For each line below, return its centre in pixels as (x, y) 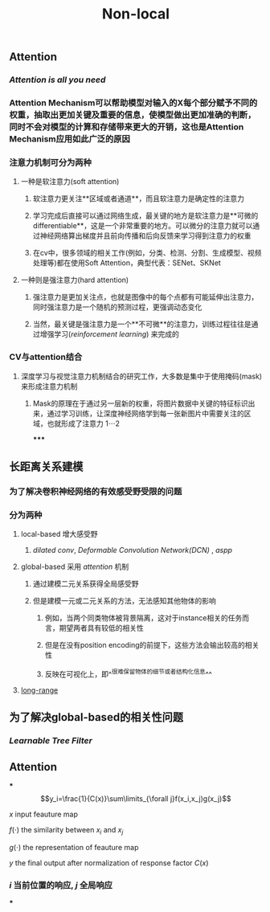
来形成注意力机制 (49, 386)
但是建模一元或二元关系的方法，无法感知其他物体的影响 (124, 601)
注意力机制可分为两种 (50, 162)
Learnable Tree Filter (51, 741)
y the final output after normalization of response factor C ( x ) (109, 863)
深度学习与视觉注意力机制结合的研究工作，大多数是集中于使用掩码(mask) (141, 376)
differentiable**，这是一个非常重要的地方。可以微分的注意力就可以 (143, 226)
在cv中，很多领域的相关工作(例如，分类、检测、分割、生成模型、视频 (147, 253)
